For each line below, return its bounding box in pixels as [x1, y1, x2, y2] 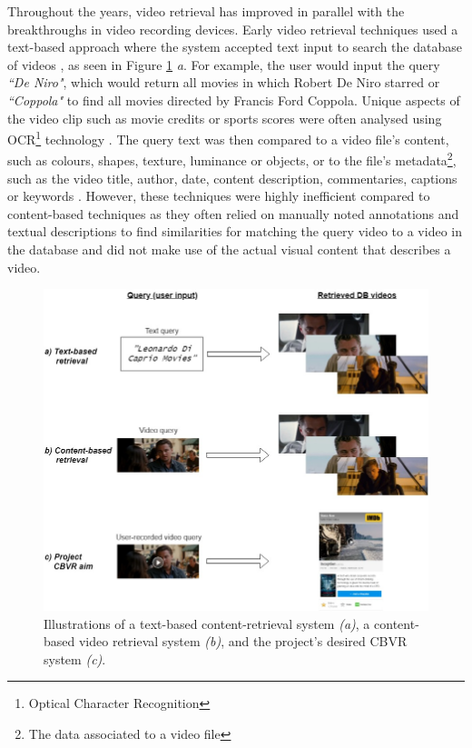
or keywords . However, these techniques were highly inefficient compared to [7, 186, 430, 205]
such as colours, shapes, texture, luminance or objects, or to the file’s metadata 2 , [7, 148, 457, 170]
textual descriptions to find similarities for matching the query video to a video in [7, 222, 462, 241]
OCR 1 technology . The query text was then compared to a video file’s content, [7, 127, 449, 148]
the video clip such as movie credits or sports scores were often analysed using [7, 108, 442, 127]
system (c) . [44, 649, 106, 668]
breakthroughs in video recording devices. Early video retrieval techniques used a [7, 19, 458, 38]
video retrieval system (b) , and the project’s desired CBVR [78, 632, 408, 651]
